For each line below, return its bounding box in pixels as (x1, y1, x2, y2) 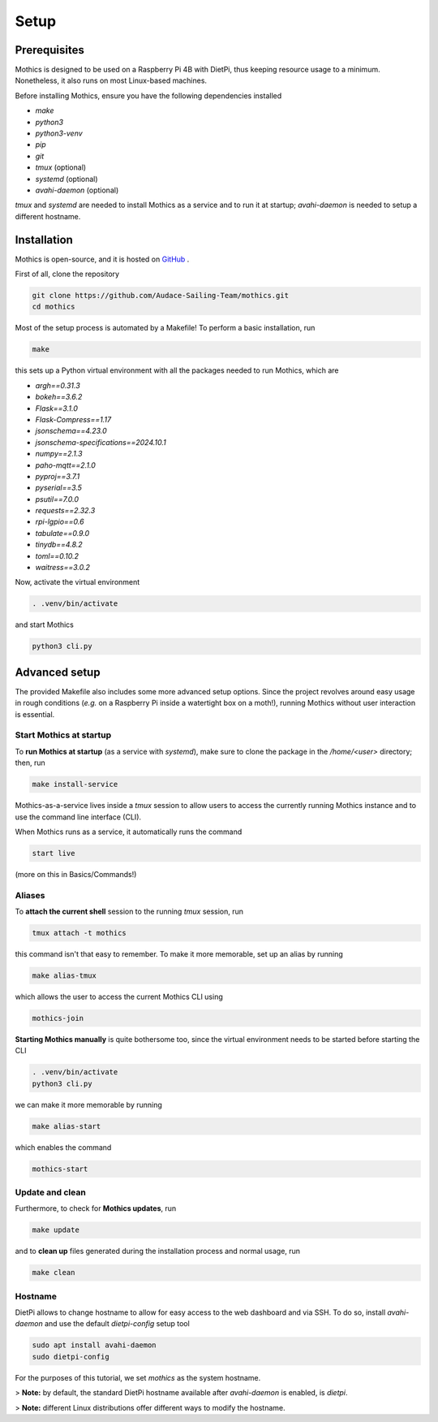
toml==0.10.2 (35, 551, 79, 560)
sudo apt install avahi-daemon (32, 1341, 157, 1350)
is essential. (15, 709, 55, 719)
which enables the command (15, 1142, 112, 1152)
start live (32, 849, 75, 858)
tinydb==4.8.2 (35, 540, 83, 550)
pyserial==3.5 (35, 483, 83, 493)
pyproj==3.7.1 (35, 471, 80, 481)
